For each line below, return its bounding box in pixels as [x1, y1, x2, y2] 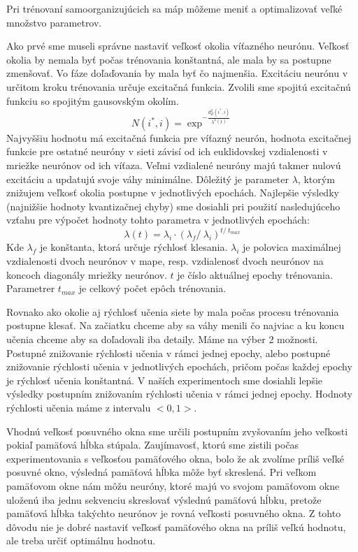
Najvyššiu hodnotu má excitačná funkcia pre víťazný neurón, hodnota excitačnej [6, 130, 352, 145]
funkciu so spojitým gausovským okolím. [6, 93, 179, 108]
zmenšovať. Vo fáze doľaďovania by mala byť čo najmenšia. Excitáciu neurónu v [6, 66, 348, 80]
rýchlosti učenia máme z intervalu [6, 400, 151, 414]
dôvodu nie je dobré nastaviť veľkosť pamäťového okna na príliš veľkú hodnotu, [6, 519, 346, 534]
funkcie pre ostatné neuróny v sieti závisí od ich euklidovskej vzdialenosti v [6, 144, 328, 159]
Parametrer [6, 281, 55, 296]
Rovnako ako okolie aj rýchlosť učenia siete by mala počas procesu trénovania [6, 304, 339, 319]
